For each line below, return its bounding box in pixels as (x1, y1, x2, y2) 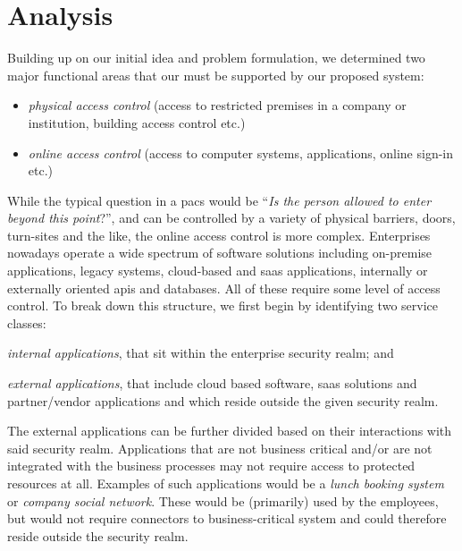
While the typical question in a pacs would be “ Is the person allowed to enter (7, 191, 432, 209)
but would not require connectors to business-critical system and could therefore (7, 509, 447, 528)
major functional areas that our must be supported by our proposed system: (7, 65, 424, 84)
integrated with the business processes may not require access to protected (7, 456, 416, 475)
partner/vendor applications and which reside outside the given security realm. (7, 391, 439, 410)
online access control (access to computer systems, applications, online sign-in (28, 143, 454, 162)
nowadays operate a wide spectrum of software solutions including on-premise (7, 243, 433, 262)
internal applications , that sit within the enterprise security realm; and (7, 343, 394, 362)
